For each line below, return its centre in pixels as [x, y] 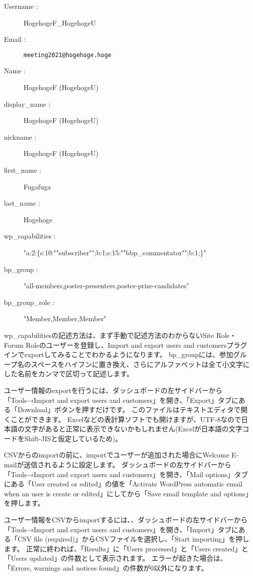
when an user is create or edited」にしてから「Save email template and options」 [126, 493]
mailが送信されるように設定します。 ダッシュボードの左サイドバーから [118, 465]
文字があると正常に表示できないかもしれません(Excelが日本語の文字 [133, 429]
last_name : [22, 203]
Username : [21, 6]
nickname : [20, 136]
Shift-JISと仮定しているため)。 [73, 438]
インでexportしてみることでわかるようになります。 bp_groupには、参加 [119, 354]
